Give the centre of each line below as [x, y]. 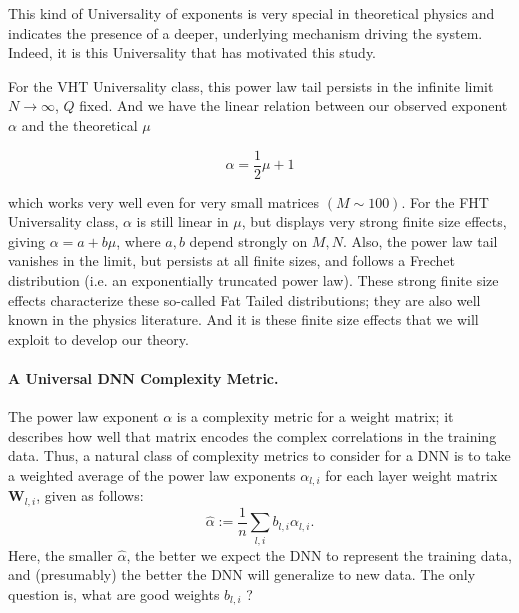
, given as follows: [90, 495]
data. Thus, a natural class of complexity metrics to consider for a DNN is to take [259, 455]
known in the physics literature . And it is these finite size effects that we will [243, 319]
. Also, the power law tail [420, 240]
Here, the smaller [60, 554]
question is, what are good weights [114, 593]
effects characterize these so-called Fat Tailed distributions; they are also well [244, 299]
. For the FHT [445, 201]
